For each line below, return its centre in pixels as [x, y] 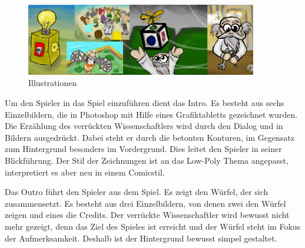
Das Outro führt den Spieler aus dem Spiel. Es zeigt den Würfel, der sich [137, 192]
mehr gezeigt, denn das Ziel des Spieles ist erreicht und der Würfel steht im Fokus [153, 226]
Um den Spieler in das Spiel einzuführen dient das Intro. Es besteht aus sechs [145, 103]
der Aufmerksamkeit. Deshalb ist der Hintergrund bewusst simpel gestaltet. [141, 238]
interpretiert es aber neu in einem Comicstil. [85, 172]
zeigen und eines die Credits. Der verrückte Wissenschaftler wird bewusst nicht [147, 215]
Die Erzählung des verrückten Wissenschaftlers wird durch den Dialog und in [144, 126]
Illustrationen [53, 83]
